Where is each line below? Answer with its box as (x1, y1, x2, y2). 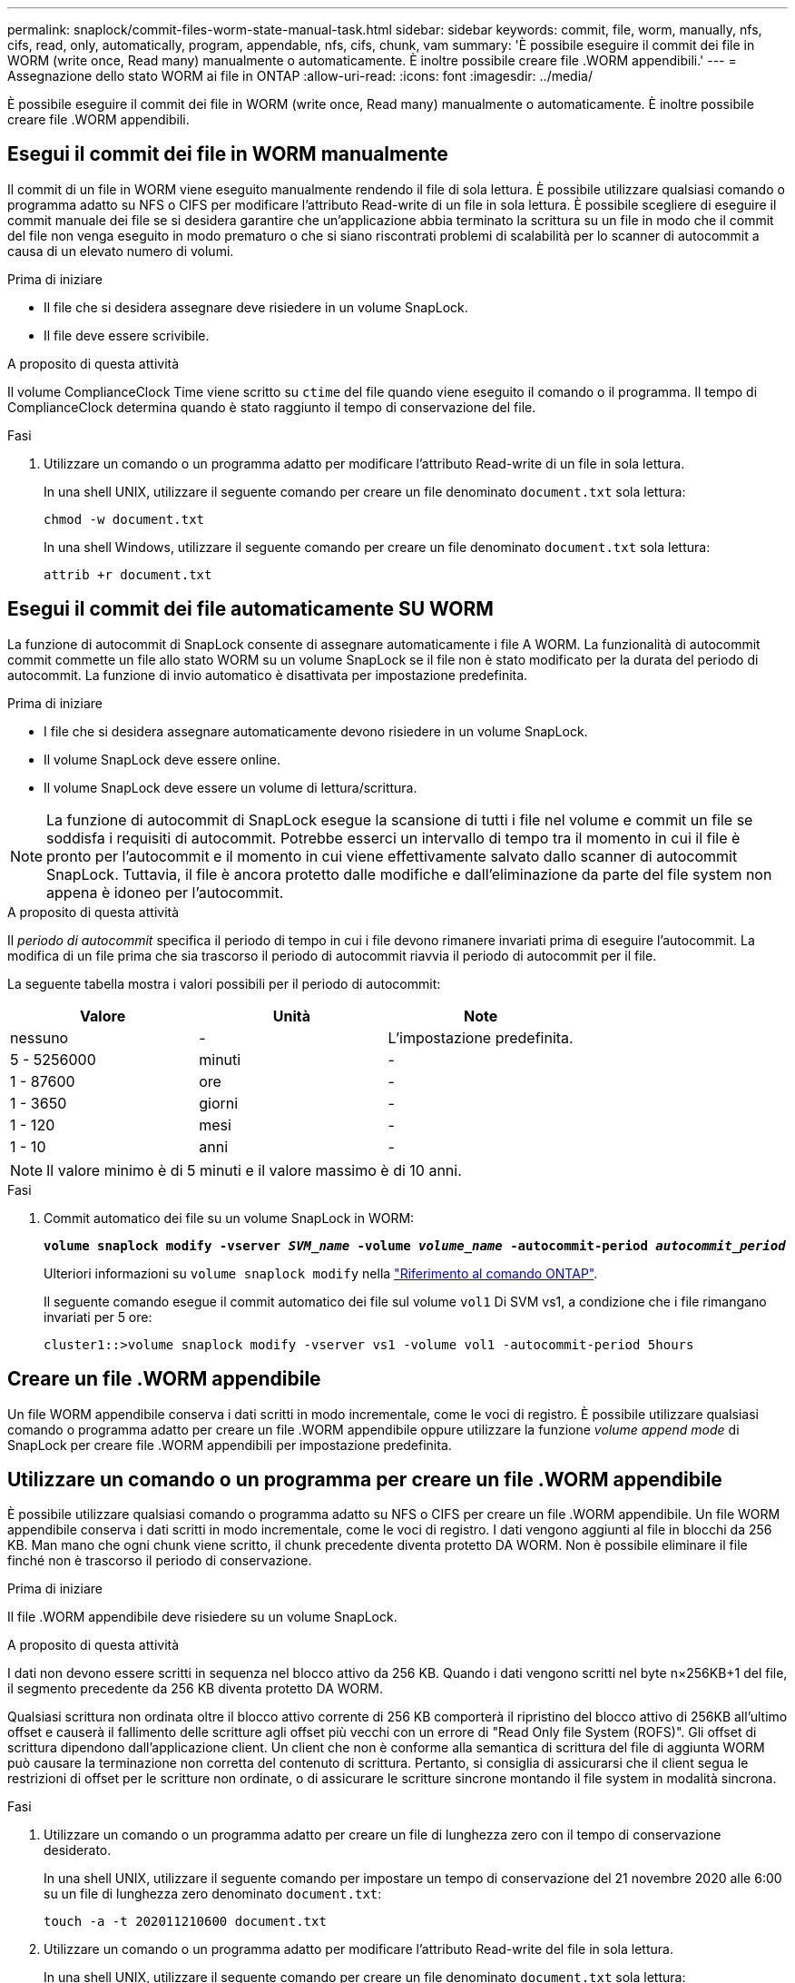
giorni (199, 1093, 239, 1112)
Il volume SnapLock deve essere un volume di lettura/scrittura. (44, 779, 417, 795)
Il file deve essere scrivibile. (44, 327, 210, 343)
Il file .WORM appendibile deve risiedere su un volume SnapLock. (7, 1609, 397, 1625)
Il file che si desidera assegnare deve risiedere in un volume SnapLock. (44, 299, 468, 315)
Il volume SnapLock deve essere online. (44, 751, 281, 767)
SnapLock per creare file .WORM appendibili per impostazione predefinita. (7, 1436, 452, 1453)
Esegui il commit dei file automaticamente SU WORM (7, 597, 494, 621)
